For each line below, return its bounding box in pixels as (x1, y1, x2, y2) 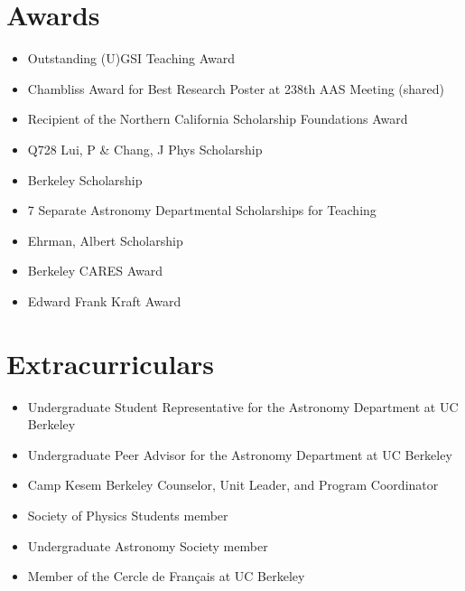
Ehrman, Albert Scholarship (27, 230, 183, 249)
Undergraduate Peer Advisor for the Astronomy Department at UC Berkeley (27, 445, 452, 464)
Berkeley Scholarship (27, 170, 143, 189)
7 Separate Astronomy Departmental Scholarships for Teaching (27, 201, 377, 220)
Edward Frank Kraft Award (27, 291, 181, 310)
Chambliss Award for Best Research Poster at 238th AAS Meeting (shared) (27, 79, 445, 98)
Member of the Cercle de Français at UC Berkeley (27, 567, 305, 586)
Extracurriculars (6, 344, 215, 381)
